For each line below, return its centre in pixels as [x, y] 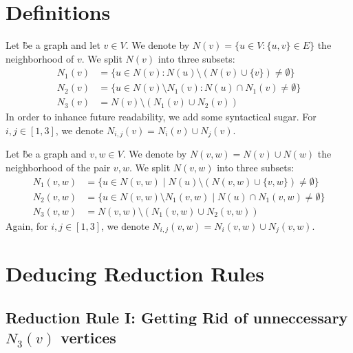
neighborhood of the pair [58, 168]
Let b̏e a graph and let [53, 45]
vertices [88, 338]
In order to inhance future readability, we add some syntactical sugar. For [161, 117]
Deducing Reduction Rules [135, 274]
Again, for [27, 225]
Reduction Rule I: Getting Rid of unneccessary [177, 317]
